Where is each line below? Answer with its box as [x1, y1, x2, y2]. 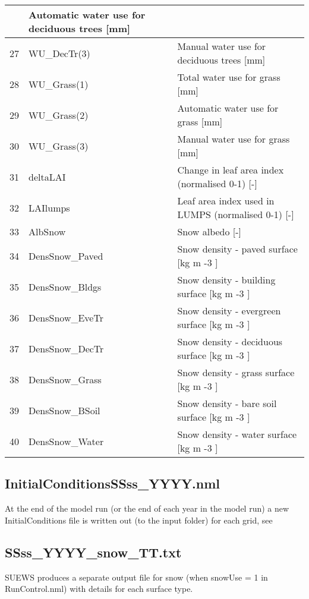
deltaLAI [29, 169, 66, 184]
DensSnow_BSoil [29, 403, 100, 417]
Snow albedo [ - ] [177, 225, 242, 238]
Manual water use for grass [177, 132, 290, 146]
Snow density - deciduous [177, 335, 283, 348]
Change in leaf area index [177, 163, 284, 176]
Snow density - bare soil [177, 396, 277, 410]
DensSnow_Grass [29, 372, 102, 386]
